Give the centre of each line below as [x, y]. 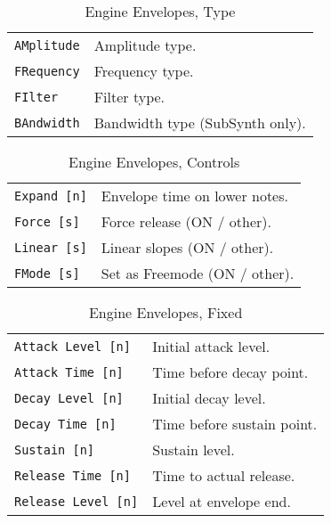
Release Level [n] [77, 501]
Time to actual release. [224, 475]
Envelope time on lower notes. [194, 196]
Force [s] [47, 221]
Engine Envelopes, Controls [154, 162]
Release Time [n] [73, 475]
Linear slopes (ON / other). [187, 247]
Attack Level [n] [73, 346]
